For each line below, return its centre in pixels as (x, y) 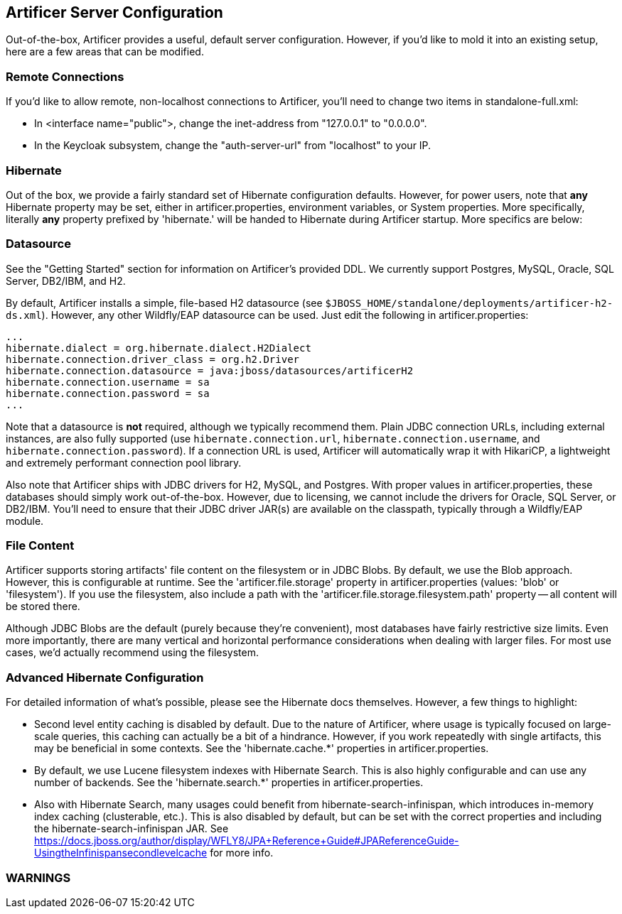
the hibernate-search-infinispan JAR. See (132, 829)
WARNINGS (38, 877)
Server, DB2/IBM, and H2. (66, 281)
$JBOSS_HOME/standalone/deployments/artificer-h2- (469, 303)
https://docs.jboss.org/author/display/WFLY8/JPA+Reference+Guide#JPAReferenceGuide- (247, 841)
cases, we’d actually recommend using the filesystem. (133, 653)
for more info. (242, 853)
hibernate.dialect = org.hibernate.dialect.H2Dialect (159, 348)
